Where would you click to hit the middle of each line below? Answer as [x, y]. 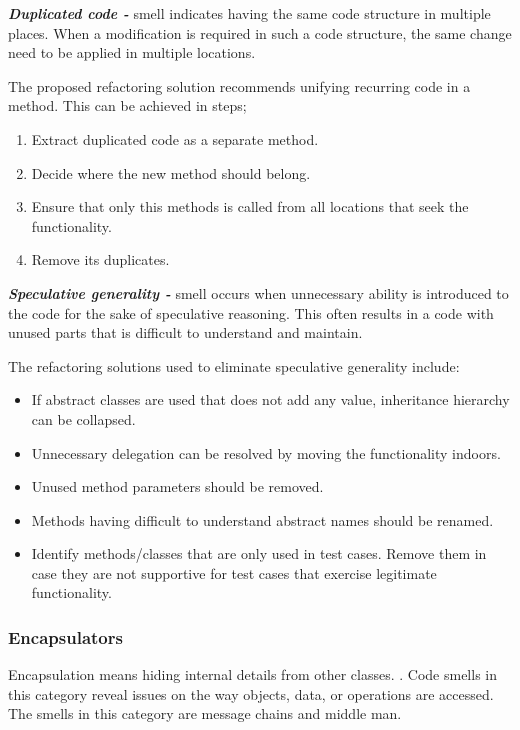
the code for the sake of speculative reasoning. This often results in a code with [251, 312]
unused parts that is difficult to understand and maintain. [185, 332]
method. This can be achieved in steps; [127, 105]
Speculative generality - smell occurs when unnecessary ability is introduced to [258, 292]
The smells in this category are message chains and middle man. [205, 713]
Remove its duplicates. [100, 259]
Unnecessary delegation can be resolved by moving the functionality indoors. [266, 452]
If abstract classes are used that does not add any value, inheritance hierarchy [270, 399]
